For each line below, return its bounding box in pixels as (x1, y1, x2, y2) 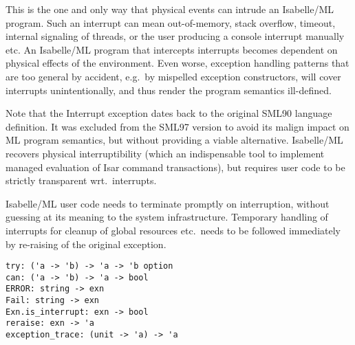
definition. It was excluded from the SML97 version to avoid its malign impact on (6, 119, 349, 133)
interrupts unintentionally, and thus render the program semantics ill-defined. (6, 82, 332, 97)
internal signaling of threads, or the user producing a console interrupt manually (6, 29, 345, 43)
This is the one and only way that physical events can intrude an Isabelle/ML (6, 2, 334, 16)
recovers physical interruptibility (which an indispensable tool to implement (6, 146, 325, 160)
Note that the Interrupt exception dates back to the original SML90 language (6, 106, 332, 120)
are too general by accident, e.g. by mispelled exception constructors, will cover (6, 69, 341, 83)
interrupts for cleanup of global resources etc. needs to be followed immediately (6, 223, 341, 237)
